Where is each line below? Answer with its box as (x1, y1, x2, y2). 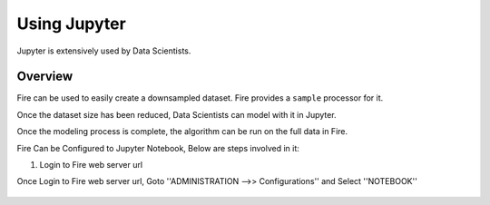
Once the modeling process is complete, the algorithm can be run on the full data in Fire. (16, 126, 348, 137)
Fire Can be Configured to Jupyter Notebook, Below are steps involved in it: (16, 142, 299, 153)
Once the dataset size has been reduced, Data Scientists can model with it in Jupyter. (16, 109, 337, 120)
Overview (16, 69, 73, 84)
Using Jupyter (16, 14, 126, 34)
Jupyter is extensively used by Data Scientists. (16, 45, 191, 56)
